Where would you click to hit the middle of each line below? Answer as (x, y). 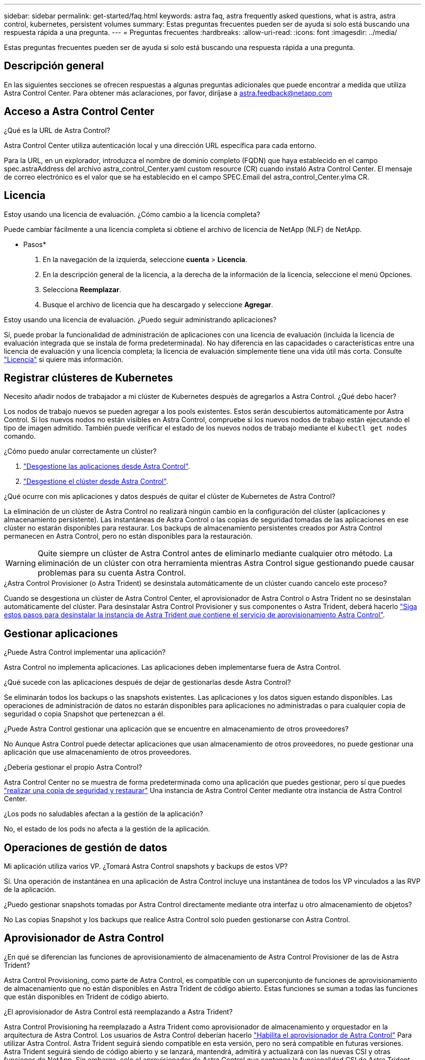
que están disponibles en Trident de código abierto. (86, 996)
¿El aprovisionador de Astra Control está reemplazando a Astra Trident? (118, 1011)
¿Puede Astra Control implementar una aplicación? (85, 652)
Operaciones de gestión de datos (86, 847)
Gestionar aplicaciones (61, 633)
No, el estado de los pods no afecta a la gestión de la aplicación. (107, 829)
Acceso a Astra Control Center (79, 112)
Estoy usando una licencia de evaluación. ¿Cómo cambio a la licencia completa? (132, 214)
